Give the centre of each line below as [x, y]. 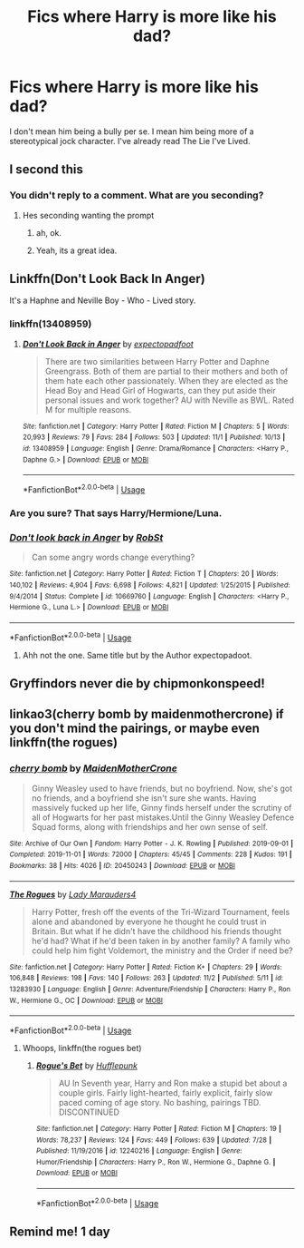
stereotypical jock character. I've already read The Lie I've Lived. [130, 141]
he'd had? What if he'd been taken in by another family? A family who [161, 941]
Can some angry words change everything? [113, 557]
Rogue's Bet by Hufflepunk [87, 1065]
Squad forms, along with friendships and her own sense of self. [150, 826]
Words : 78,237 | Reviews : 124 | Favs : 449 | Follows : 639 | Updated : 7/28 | [154, 1140]
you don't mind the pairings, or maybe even [135, 729]
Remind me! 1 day [60, 1232]
